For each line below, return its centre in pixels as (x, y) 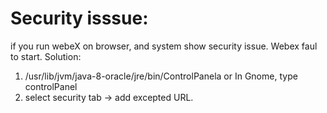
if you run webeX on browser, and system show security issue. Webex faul (164, 46)
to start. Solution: (46, 56)
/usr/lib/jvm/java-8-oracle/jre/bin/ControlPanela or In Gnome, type (161, 76)
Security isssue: (79, 18)
